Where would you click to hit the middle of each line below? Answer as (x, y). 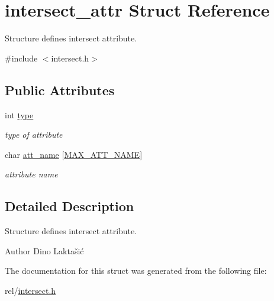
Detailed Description (70, 206)
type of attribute (34, 135)
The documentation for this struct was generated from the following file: (136, 271)
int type (19, 114)
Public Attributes (60, 90)
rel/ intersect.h (30, 290)
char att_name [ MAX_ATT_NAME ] (74, 154)
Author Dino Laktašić (44, 250)
